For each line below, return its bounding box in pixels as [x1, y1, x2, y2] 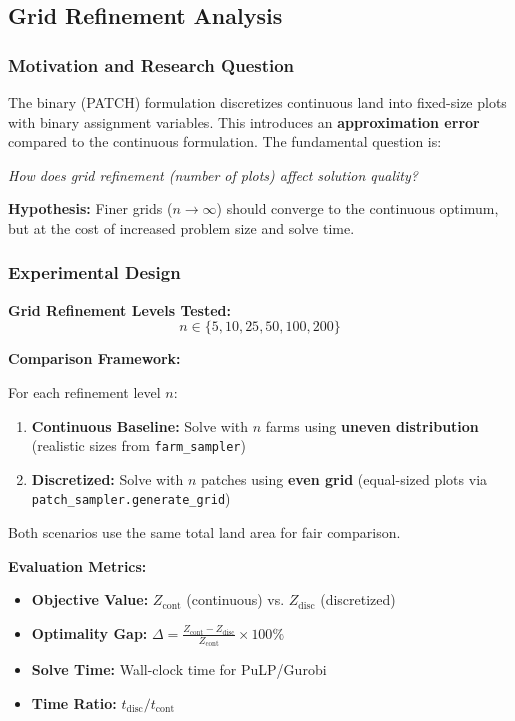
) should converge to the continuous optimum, [216, 198, 499, 219]
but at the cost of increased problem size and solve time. [8, 217, 355, 238]
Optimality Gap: [31, 622, 148, 643]
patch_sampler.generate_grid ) [31, 488, 231, 509]
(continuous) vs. [186, 589, 285, 610]
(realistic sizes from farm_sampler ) [31, 435, 246, 456]
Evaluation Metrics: [8, 555, 147, 576]
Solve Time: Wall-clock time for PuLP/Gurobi [31, 659, 327, 680]
